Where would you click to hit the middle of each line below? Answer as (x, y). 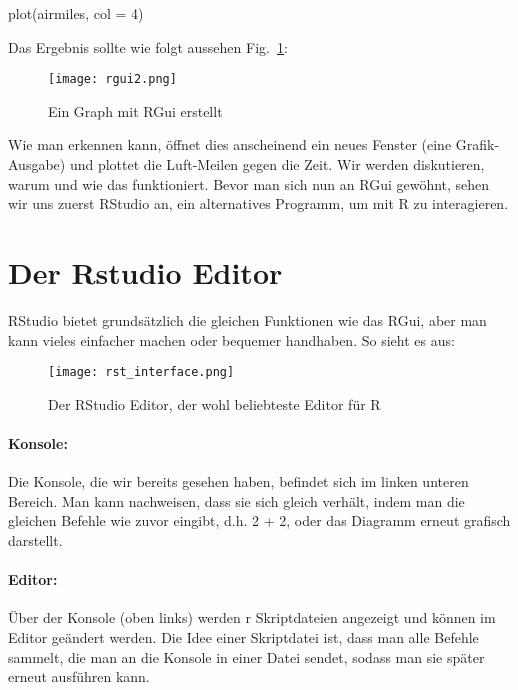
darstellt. (35, 539)
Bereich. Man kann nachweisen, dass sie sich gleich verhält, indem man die (236, 500)
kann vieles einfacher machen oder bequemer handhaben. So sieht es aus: (231, 339)
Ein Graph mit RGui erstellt (135, 110)
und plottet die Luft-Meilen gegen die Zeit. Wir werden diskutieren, (277, 164)
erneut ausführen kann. (79, 676)
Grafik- (477, 144)
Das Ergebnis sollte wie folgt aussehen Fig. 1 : (148, 46)
